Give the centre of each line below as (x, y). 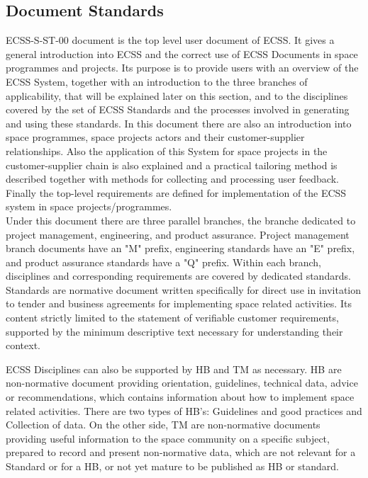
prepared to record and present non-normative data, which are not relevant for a (181, 452)
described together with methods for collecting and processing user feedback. (172, 179)
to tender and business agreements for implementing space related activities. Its (179, 303)
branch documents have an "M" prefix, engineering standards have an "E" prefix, (180, 248)
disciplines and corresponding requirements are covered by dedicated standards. (178, 276)
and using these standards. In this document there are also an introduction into (179, 123)
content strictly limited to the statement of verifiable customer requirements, (172, 318)
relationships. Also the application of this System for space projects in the (167, 150)
